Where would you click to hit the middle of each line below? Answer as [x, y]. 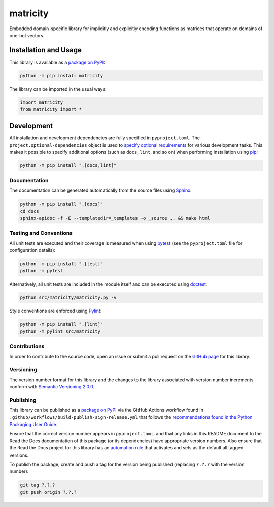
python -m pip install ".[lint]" [62, 324]
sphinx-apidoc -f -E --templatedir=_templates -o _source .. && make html [115, 218]
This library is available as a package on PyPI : [57, 62]
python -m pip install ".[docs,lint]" [68, 166]
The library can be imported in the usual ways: [58, 89]
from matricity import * [51, 110]
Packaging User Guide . [33, 424]
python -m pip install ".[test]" [62, 264]
